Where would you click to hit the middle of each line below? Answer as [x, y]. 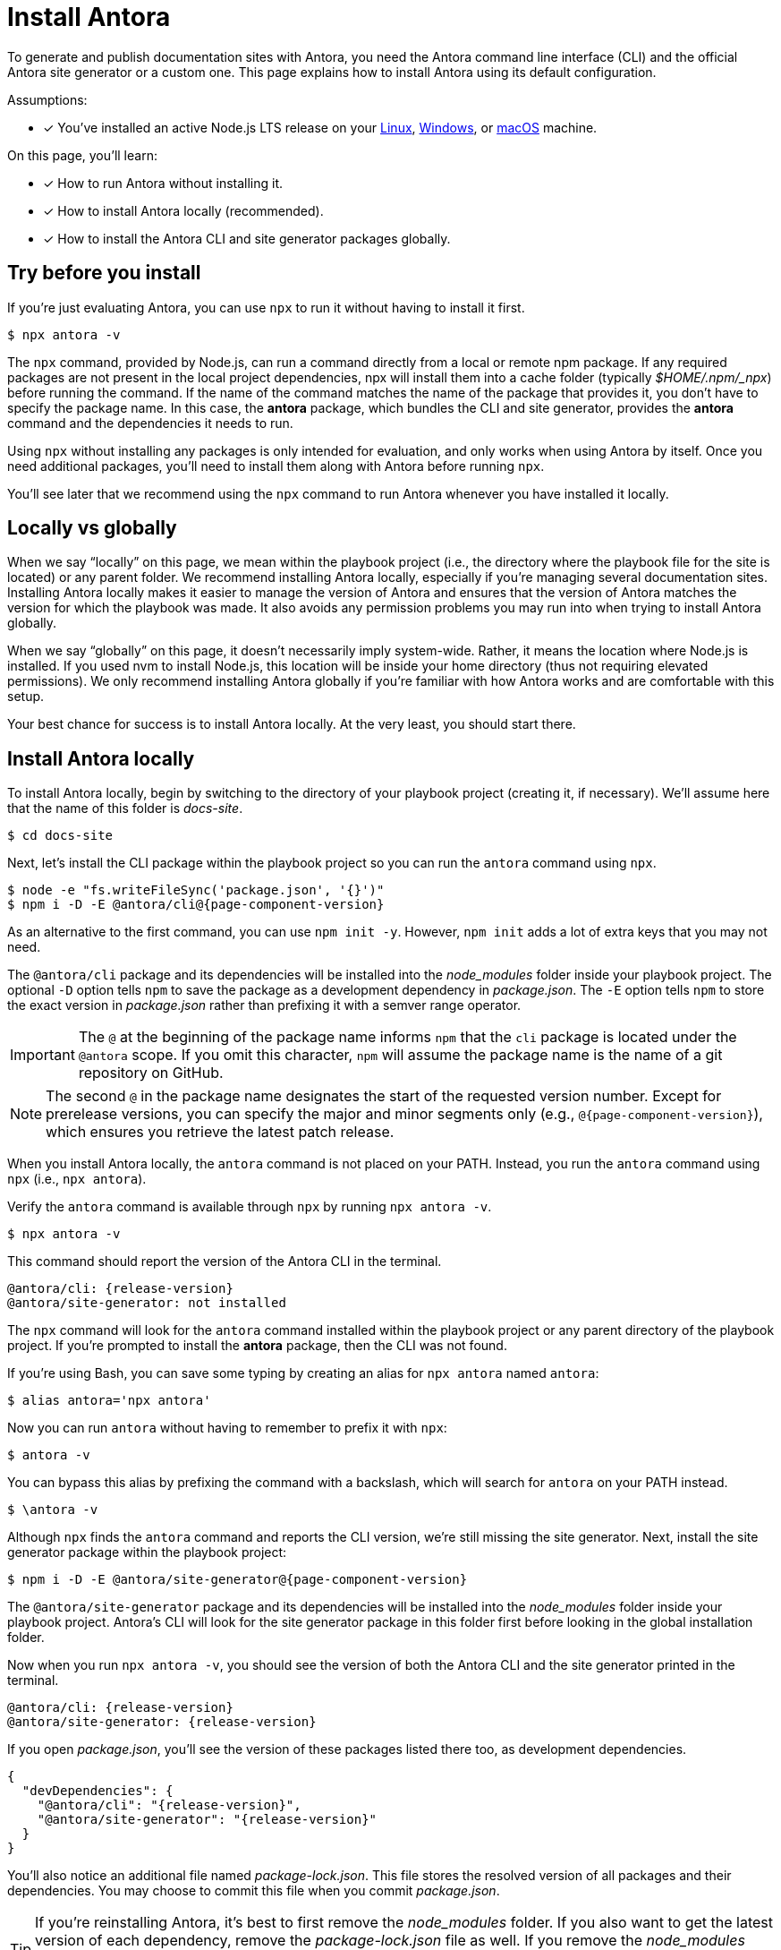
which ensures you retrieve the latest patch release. [220, 1132]
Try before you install [104, 273]
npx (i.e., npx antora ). [77, 1179]
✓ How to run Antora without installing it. [163, 183]
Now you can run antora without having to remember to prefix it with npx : [227, 1428]
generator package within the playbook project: [147, 1552]
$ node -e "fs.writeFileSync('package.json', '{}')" [196, 890]
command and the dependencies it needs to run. [150, 423]
